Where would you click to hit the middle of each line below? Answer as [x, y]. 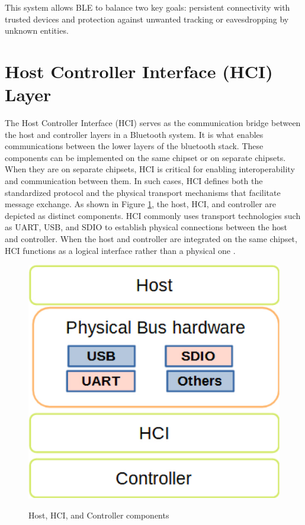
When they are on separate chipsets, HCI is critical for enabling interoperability [150, 169]
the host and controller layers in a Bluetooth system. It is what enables [134, 134]
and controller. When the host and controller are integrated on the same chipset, [151, 239]
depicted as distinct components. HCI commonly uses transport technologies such [153, 215]
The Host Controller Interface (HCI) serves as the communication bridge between [153, 123]
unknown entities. [37, 30]
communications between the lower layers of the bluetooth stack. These [134, 146]
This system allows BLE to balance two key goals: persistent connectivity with [147, 7]
